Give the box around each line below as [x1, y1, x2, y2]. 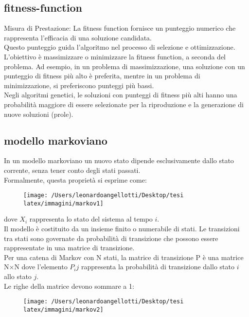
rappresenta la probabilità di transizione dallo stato [81, 261, 234, 272]
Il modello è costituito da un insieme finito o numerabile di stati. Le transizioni [4, 224, 240, 234]
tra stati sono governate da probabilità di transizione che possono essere [4, 233, 218, 243]
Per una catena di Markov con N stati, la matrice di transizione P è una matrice [4, 252, 244, 262]
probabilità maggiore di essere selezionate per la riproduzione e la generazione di [4, 99, 244, 109]
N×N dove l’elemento [4, 261, 68, 272]
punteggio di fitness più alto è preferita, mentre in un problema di [4, 71, 200, 81]
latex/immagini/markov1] [23, 200, 104, 207]
